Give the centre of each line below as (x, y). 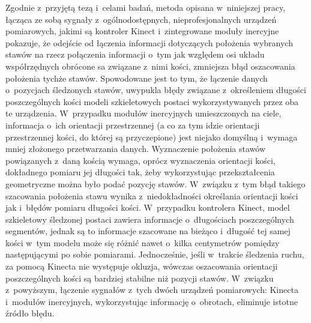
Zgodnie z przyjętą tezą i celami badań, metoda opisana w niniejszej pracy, (146, 7)
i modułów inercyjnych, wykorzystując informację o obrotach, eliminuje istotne (152, 301)
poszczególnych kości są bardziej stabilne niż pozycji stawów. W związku (140, 278)
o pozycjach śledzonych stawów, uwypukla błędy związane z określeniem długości (156, 90)
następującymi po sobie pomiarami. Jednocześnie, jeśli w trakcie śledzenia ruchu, (155, 254)
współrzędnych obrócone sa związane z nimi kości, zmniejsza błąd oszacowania (150, 66)
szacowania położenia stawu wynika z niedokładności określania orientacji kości (152, 195)
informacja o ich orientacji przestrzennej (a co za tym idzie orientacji (133, 125)
